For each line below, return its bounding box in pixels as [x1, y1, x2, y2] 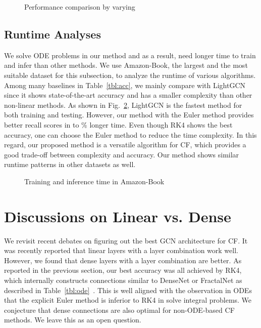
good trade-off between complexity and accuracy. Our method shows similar [4, 149, 239, 159]
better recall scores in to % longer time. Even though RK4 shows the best [4, 119, 233, 130]
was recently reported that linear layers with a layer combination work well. [4, 245, 238, 256]
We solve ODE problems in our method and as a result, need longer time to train [4, 50, 256, 60]
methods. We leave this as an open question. [4, 314, 141, 325]
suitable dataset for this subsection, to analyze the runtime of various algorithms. [4, 69, 256, 80]
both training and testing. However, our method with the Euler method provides [4, 109, 254, 120]
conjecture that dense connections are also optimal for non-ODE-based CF [4, 304, 235, 315]
